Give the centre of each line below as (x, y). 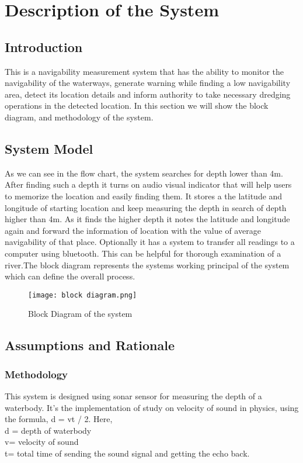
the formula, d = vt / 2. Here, (59, 419)
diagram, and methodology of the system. (79, 117)
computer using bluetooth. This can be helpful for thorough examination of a (143, 253)
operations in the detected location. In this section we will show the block (137, 106)
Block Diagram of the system (80, 314)
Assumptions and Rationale (90, 345)
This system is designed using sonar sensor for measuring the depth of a (133, 395)
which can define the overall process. (70, 276)
